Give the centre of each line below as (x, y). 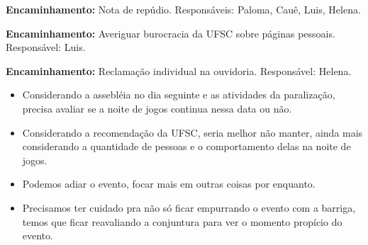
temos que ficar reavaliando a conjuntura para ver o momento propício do (182, 221)
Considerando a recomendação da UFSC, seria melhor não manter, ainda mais (193, 132)
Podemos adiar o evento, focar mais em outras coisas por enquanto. (169, 184)
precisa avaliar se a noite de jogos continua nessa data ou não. (157, 108)
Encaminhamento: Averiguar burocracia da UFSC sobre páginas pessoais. (171, 33)
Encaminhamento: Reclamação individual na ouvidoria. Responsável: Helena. (179, 70)
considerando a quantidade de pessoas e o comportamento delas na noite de (186, 146)
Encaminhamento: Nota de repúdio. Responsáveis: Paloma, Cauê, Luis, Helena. (183, 9)
